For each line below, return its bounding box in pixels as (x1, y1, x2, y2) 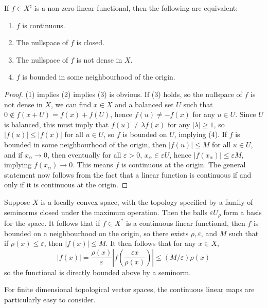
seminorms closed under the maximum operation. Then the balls (4, 206, 208, 217)
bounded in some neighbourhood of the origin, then (4, 139, 167, 149)
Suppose (4, 196, 30, 207)
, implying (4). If (174, 129, 227, 140)
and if (4, 149, 23, 160)
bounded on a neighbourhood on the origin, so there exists (4, 227, 189, 238)
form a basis (223, 206, 262, 217)
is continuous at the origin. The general (121, 159, 246, 170)
